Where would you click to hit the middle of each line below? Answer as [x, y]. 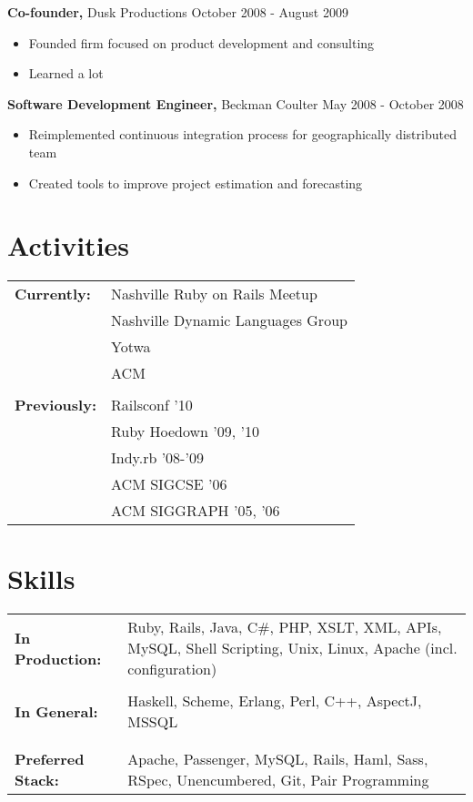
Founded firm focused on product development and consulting [201, 42]
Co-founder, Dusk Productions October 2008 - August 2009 [178, 12]
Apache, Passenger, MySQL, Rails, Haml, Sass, [278, 759]
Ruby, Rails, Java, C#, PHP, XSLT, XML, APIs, [285, 627]
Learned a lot [66, 73]
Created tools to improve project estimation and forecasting [196, 183]
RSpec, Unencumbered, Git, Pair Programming [278, 780]
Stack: [37, 780]
